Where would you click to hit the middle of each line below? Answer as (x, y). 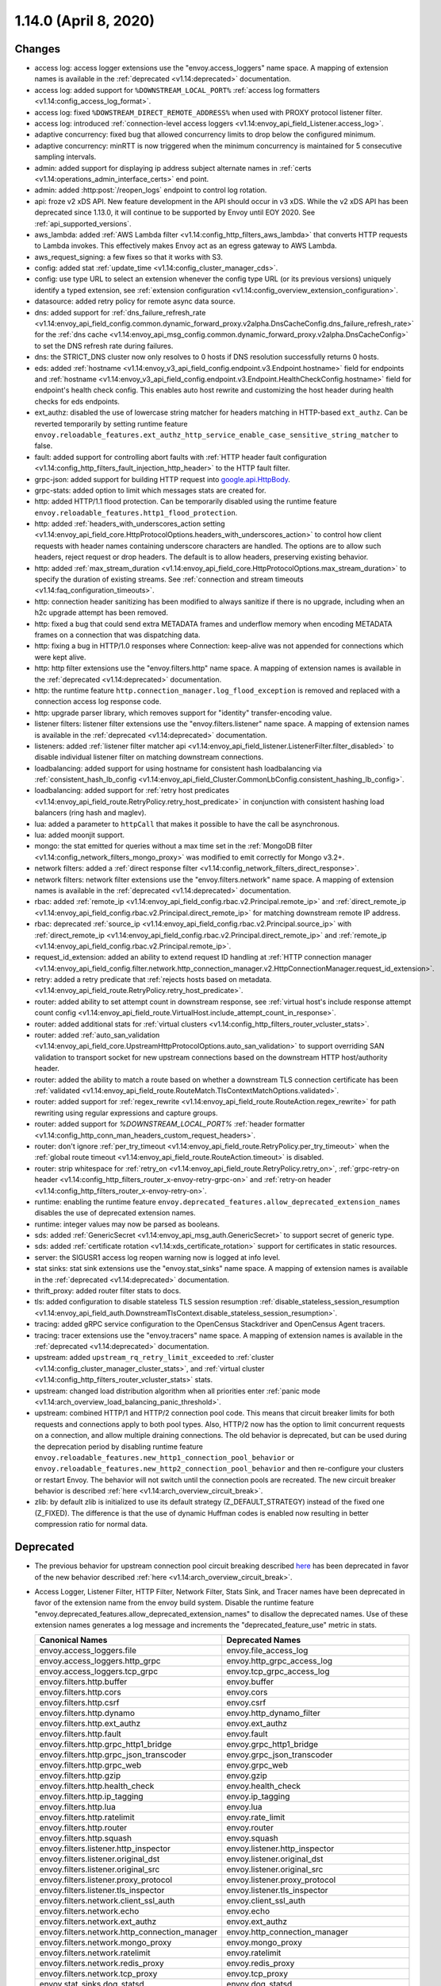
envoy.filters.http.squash (86, 1838)
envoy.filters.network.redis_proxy (102, 1964)
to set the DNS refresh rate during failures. (104, 346)
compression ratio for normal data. (91, 1524)
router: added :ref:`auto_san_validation (97, 1035)
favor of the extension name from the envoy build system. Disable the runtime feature (174, 1603)
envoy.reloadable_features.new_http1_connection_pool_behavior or (165, 1457)
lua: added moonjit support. (80, 835)
